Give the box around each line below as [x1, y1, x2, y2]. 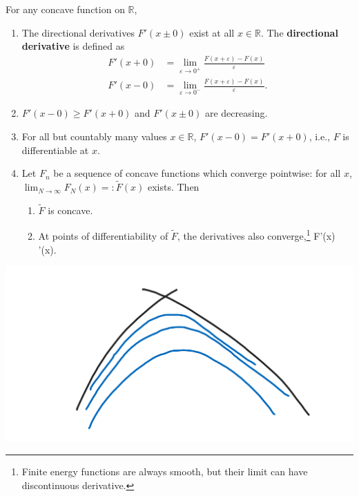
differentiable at [21, 142, 89, 157]
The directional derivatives [21, 25, 135, 39]
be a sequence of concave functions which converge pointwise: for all [53, 166, 341, 180]
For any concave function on [6, 2, 125, 16]
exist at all [189, 25, 235, 39]
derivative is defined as [21, 39, 125, 53]
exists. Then [147, 180, 200, 194]
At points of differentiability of [38, 229, 168, 243]
